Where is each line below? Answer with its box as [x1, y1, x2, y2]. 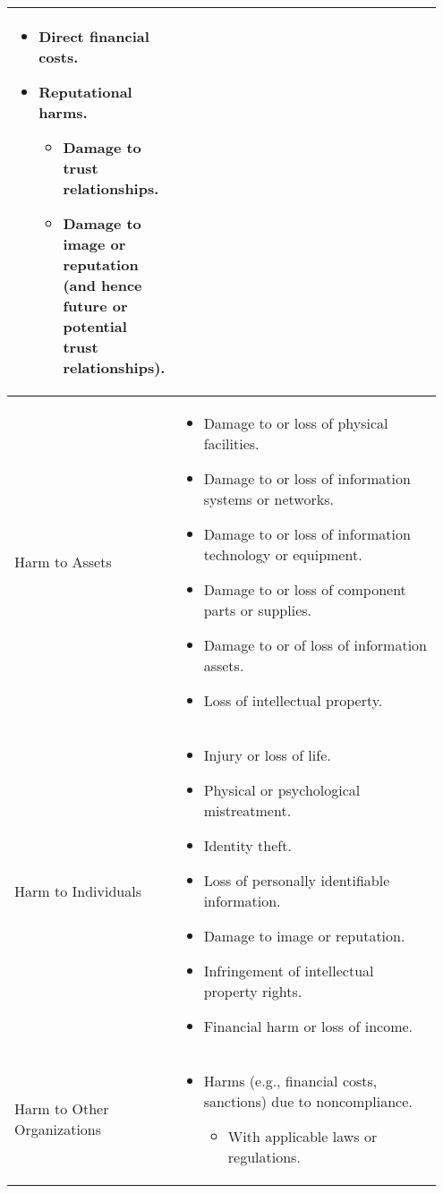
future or [63, 295, 128, 316]
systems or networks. [203, 489, 334, 509]
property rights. [203, 981, 302, 1001]
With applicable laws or [227, 1126, 378, 1146]
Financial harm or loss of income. [203, 1016, 413, 1036]
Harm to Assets [14, 551, 112, 572]
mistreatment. [203, 800, 292, 821]
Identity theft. [203, 835, 292, 856]
